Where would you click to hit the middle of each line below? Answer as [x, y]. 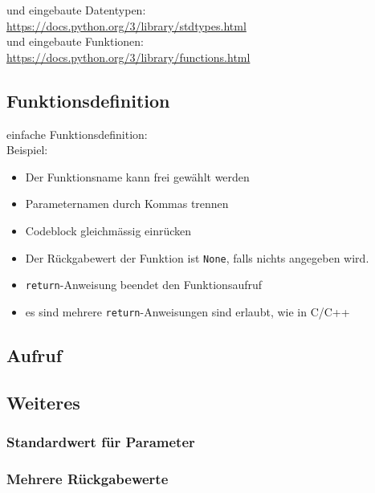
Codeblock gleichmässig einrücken [108, 230]
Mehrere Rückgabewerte [88, 478]
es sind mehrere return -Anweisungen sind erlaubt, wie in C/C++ [187, 311]
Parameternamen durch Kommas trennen [127, 204]
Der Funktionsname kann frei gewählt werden [137, 176]
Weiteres [43, 402]
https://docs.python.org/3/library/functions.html [128, 57]
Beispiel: [27, 150]
